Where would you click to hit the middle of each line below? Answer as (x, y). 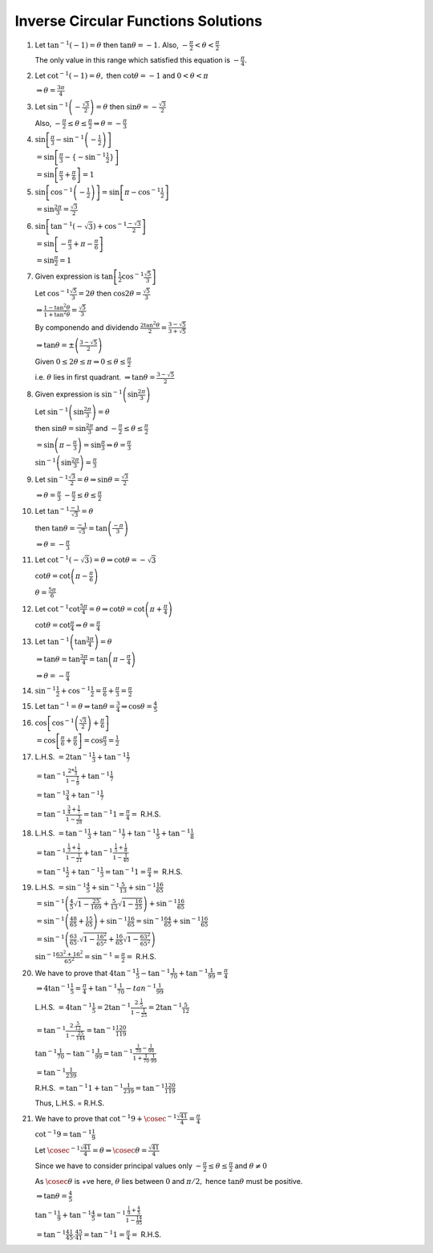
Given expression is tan (74, 276)
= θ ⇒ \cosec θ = (120, 1150)
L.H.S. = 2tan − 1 (63, 757)
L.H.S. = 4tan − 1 (63, 1007)
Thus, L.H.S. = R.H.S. (69, 1103)
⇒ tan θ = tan (58, 659)
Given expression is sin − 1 (79, 394)
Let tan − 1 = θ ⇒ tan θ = (75, 706)
